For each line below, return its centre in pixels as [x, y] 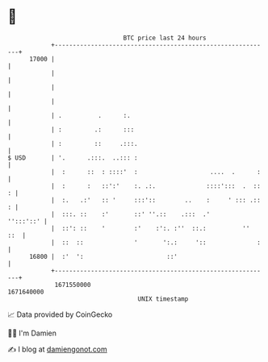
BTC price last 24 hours [165, 38]
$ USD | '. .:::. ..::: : [73, 158]
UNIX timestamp [163, 299]
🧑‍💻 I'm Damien [32, 333]
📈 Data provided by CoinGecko [60, 314]
